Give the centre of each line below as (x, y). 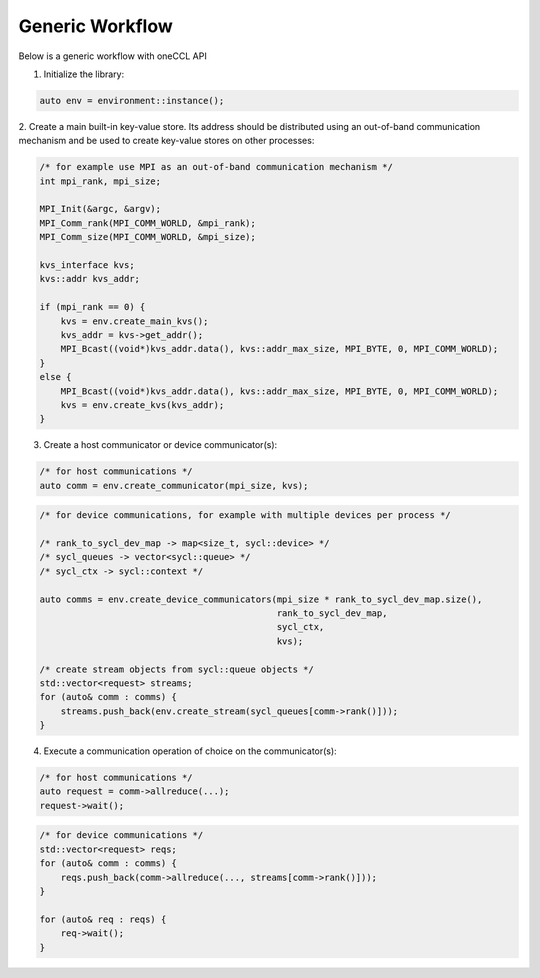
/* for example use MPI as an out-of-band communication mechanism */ (216, 167)
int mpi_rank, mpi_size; (100, 181)
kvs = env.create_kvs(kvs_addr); (142, 404)
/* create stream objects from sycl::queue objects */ (176, 669)
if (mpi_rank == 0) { (92, 307)
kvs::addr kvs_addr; (89, 279)
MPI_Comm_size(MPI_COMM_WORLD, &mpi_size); (148, 237)
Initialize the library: (84, 74)
